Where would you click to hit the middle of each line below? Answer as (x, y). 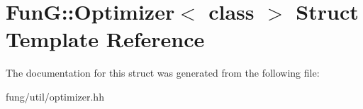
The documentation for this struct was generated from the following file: (163, 73)
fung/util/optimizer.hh (55, 96)
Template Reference (105, 39)
